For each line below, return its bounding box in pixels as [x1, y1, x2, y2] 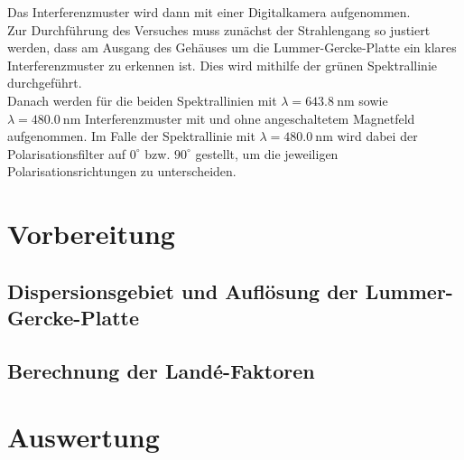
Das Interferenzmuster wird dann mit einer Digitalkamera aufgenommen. [7, 3, 411, 21]
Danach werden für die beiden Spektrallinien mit [7, 90, 277, 109]
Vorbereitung [7, 215, 175, 252]
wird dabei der [337, 127, 418, 146]
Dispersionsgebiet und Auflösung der [7, 277, 358, 305]
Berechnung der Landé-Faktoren [7, 356, 315, 384]
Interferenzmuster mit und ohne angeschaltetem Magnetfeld [84, 108, 415, 127]
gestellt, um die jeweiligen [195, 144, 339, 163]
